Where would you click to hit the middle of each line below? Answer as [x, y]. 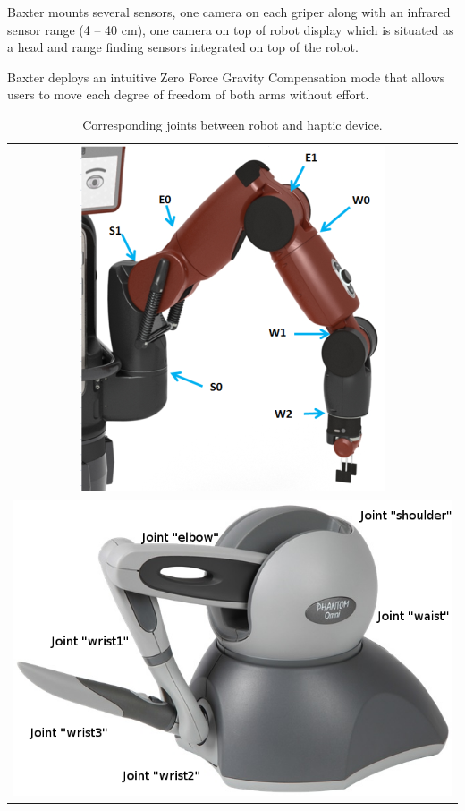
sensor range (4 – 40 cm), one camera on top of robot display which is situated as [231, 29]
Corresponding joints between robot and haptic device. [232, 124]
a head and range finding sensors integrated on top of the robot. [183, 47]
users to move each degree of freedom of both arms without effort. [188, 94]
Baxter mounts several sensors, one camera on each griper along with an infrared [229, 12]
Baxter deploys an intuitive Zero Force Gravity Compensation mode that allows [226, 77]
